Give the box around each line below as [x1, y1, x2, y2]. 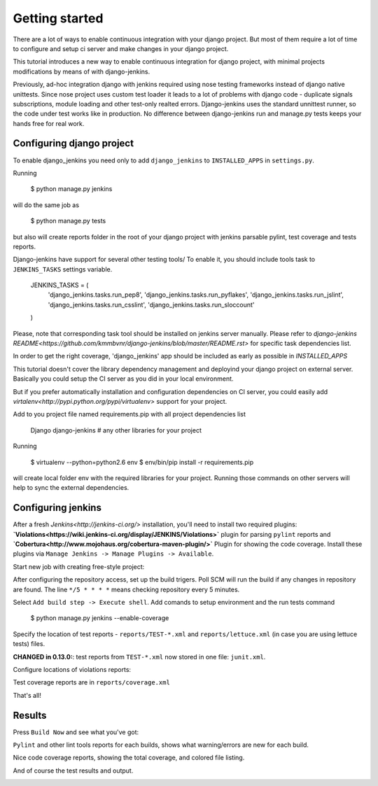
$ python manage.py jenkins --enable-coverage [30, 614, 169, 622]
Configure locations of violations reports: [13, 665, 132, 673]
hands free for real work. [13, 119, 85, 127]
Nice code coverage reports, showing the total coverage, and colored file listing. [13, 753, 245, 762]
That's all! [13, 691, 41, 699]
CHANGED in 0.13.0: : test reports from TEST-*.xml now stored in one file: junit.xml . [13, 652, 266, 661]
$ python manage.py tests [30, 217, 106, 225]
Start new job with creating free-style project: [13, 562, 145, 570]
